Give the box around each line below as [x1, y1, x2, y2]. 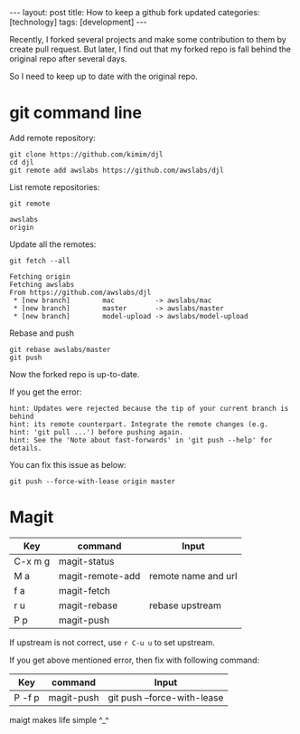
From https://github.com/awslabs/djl [9, 288, 152, 297]
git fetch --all [9, 256, 70, 265]
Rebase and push [9, 328, 75, 338]
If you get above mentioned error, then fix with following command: [9, 654, 260, 665]
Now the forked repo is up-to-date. [9, 368, 140, 379]
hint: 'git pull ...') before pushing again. [9, 427, 183, 436]
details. [9, 443, 42, 453]
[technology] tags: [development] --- [9, 16, 147, 27]
